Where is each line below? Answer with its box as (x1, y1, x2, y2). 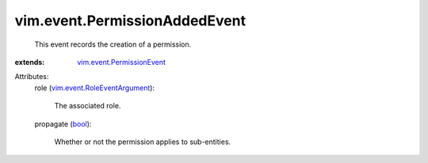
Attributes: (14, 72, 49, 81)
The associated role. (54, 101, 121, 111)
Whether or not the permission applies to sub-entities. (54, 137, 231, 146)
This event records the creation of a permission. (34, 40, 192, 49)
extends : (14, 57, 45, 66)
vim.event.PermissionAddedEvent (14, 12, 246, 29)
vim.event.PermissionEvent (77, 57, 166, 66)
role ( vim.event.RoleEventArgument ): (34, 83, 155, 93)
